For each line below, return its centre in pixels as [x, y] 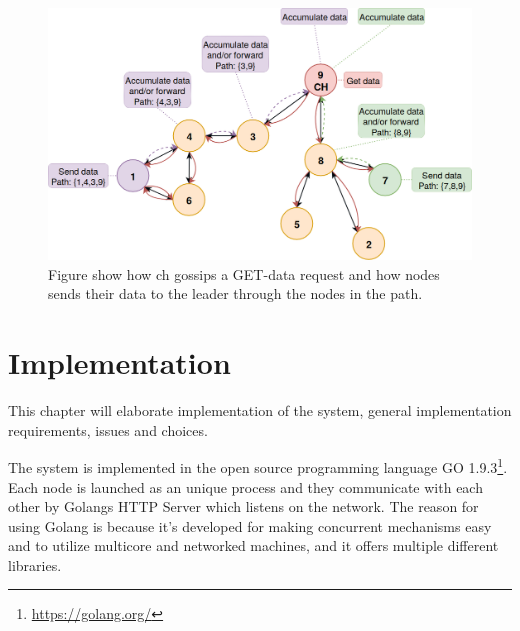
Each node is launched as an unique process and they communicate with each [245, 486]
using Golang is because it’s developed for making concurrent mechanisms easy [250, 525]
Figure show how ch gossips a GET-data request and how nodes [244, 273]
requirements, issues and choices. [108, 429]
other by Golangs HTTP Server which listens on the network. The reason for [243, 506]
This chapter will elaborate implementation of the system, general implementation [260, 410]
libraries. [35, 564]
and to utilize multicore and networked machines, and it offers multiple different [253, 545]
